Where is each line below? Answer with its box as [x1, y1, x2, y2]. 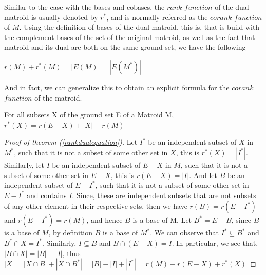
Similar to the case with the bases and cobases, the [4, 2, 165, 12]
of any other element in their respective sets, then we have [4, 201, 187, 211]
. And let [189, 169, 218, 180]
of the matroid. [34, 92, 82, 103]
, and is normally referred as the [106, 11, 208, 22]
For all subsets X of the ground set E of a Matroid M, [4, 109, 174, 120]
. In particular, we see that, [172, 237, 258, 248]
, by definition [48, 227, 93, 238]
